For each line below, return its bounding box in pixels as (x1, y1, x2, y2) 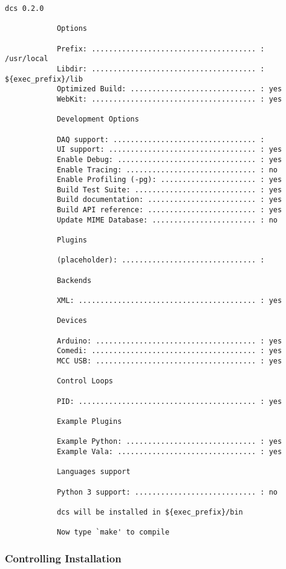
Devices (56, 316, 88, 325)
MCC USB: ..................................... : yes (56, 356, 282, 365)
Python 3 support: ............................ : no (56, 487, 278, 496)
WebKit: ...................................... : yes (56, 94, 282, 103)
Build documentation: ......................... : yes (56, 195, 282, 204)
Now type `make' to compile (56, 528, 170, 537)
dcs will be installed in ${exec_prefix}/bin (56, 507, 243, 516)
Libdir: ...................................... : (56, 64, 265, 73)
